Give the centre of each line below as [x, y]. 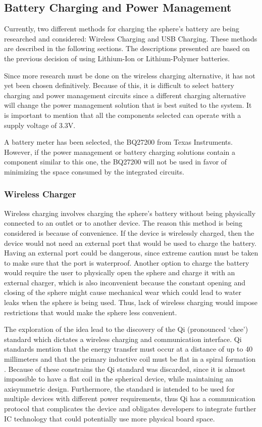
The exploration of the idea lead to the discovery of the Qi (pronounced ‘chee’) [126, 329]
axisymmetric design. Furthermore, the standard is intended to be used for [120, 388]
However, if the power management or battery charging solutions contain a [120, 152]
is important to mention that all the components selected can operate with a [123, 115]
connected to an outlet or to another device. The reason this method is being [123, 223]
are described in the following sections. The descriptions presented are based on [127, 48]
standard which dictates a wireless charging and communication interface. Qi [123, 339]
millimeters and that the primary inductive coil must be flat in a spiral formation [130, 359]
